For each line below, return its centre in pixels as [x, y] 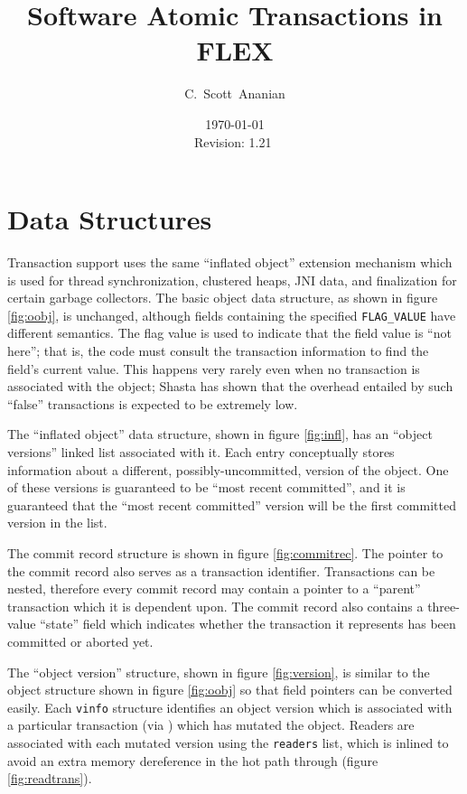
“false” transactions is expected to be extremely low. [153, 403]
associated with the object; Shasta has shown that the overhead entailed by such [230, 386]
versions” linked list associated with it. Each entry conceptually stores [201, 452]
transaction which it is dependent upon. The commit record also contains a [215, 606]
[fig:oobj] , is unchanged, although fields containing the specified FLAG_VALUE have [232, 315]
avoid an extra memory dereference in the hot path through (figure [193, 760]
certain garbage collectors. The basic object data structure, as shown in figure [223, 298]
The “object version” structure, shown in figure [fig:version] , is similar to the [219, 672]
